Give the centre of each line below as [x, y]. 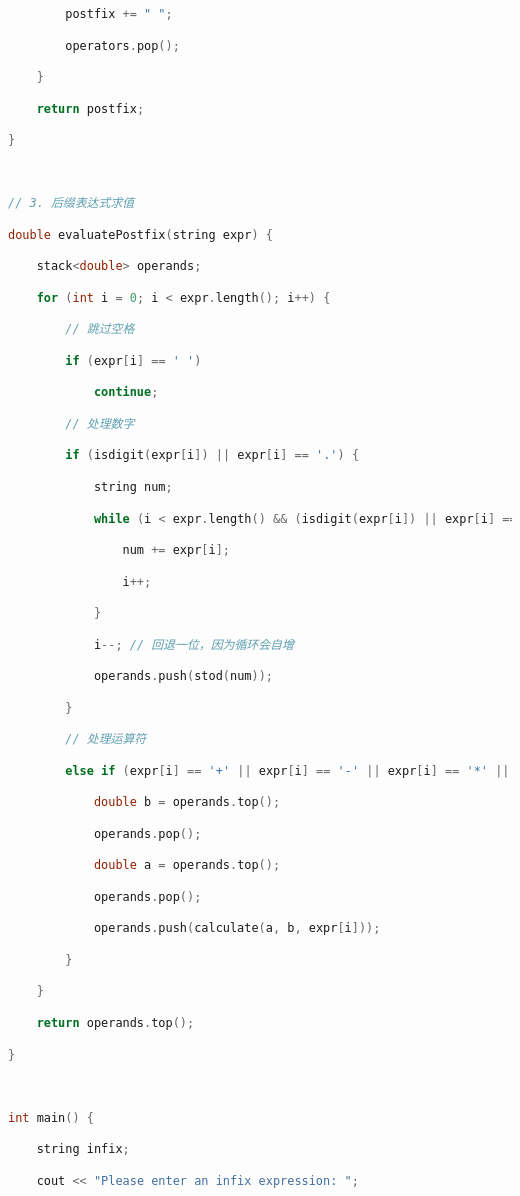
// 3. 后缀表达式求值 [71, 203]
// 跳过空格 [100, 329]
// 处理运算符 [106, 739]
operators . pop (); [122, 45]
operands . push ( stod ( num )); [183, 676]
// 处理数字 [100, 423]
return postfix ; [90, 108]
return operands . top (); [115, 1023]
